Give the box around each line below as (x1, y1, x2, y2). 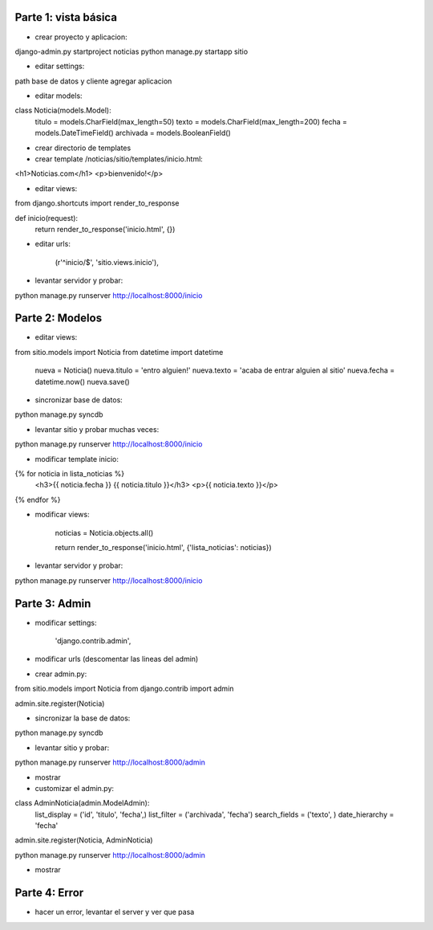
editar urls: (34, 239, 71, 249)
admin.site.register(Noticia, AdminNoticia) (14, 835, 153, 845)
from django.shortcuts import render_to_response (14, 198, 180, 208)
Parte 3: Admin (14, 597, 91, 610)
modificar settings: (34, 618, 97, 627)
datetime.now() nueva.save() (34, 377, 130, 386)
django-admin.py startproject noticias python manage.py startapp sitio (14, 47, 249, 56)
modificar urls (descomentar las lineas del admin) (34, 655, 199, 664)
